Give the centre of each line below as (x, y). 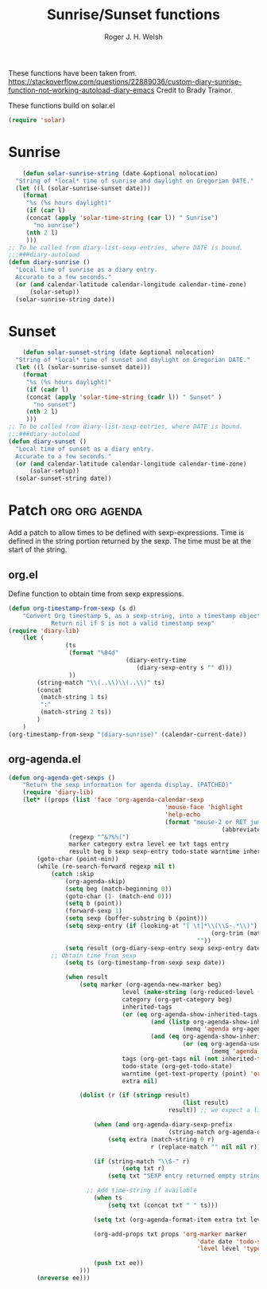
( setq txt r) (143, 1169)
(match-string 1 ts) (74, 698)
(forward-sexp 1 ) (94, 911)
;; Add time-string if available (141, 1191)
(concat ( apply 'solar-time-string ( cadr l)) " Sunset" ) (124, 397)
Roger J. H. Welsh (133, 37)
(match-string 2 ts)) (76, 712)
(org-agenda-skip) (95, 881)
